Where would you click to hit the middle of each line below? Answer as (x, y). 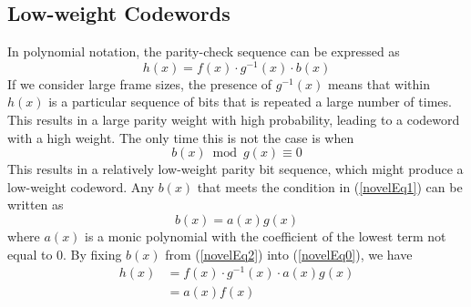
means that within (379, 83)
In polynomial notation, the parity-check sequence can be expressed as (204, 51)
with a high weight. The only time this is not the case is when (181, 137)
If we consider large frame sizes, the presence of (140, 83)
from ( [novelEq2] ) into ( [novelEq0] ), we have (289, 254)
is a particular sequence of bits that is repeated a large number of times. (250, 102)
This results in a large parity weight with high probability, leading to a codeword (234, 120)
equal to (30, 254)
